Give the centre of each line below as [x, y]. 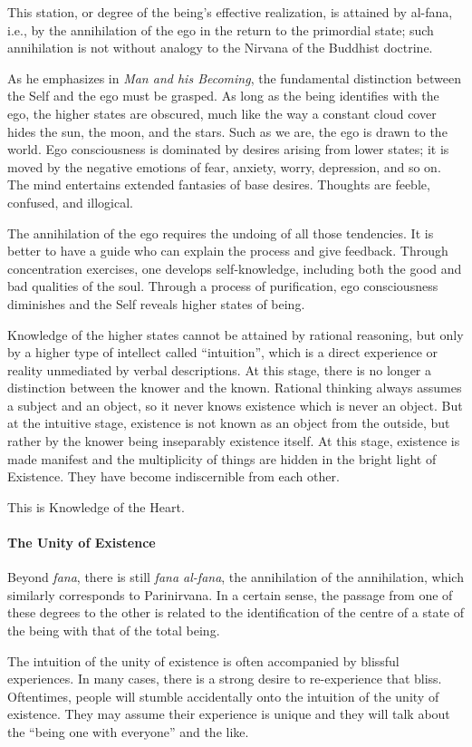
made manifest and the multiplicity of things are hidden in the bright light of [222, 458]
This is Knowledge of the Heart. [96, 506]
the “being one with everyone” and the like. [128, 731]
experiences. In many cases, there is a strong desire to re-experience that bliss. [225, 679]
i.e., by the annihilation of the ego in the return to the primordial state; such [221, 29]
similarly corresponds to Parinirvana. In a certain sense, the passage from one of [230, 594]
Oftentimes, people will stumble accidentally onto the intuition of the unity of [223, 696]
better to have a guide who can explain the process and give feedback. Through [228, 251]
